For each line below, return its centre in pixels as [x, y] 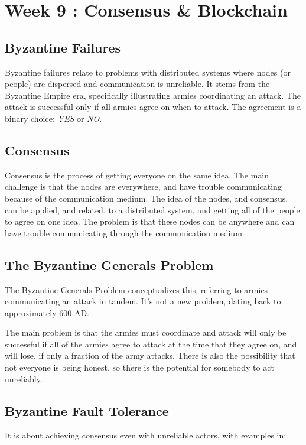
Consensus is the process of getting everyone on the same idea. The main [137, 175]
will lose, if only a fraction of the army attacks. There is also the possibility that [150, 355]
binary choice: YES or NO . [53, 118]
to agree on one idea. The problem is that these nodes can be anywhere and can [150, 221]
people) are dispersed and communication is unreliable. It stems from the [137, 84]
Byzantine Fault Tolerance [87, 410]
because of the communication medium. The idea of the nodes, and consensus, [147, 198]
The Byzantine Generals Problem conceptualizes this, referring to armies [136, 289]
